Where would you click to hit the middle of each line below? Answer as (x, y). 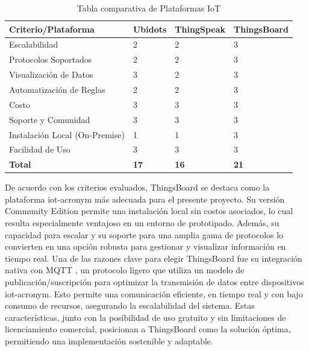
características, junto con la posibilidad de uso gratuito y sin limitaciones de (145, 317)
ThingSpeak (200, 29)
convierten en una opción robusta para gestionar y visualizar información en (145, 246)
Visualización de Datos (51, 74)
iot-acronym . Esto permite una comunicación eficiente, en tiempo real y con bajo (154, 293)
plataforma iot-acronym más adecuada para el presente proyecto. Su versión (145, 199)
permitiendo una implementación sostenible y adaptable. (109, 341)
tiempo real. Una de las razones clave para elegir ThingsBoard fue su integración (154, 258)
